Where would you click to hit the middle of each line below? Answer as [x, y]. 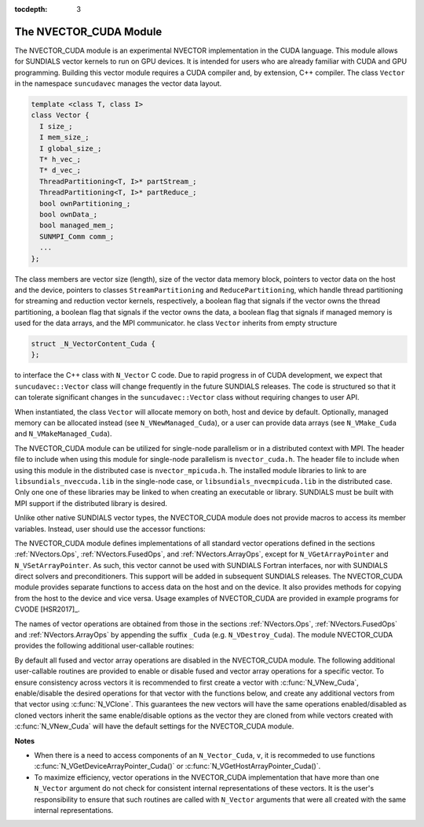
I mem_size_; [64, 137]
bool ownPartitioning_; [85, 203]
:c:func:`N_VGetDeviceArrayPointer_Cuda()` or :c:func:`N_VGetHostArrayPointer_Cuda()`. [177, 766]
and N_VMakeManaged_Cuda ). [63, 434]
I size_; [56, 126]
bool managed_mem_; [77, 225]
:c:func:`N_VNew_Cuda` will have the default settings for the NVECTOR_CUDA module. [154, 726]
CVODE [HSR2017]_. [47, 609]
